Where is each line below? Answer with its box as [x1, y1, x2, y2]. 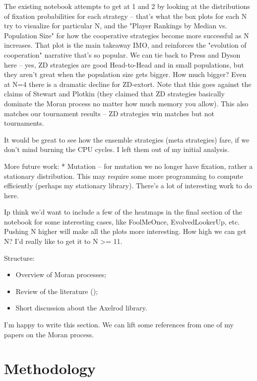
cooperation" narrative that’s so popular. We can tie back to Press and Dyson [4, 49, 241, 60]
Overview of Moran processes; [15, 269, 107, 280]
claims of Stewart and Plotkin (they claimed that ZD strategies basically [4, 88, 225, 99]
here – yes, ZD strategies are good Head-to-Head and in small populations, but [4, 59, 244, 70]
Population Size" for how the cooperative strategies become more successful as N [4, 30, 249, 40]
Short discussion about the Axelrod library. [15, 303, 147, 313]
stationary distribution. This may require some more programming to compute [4, 170, 244, 181]
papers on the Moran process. [4, 329, 94, 339]
